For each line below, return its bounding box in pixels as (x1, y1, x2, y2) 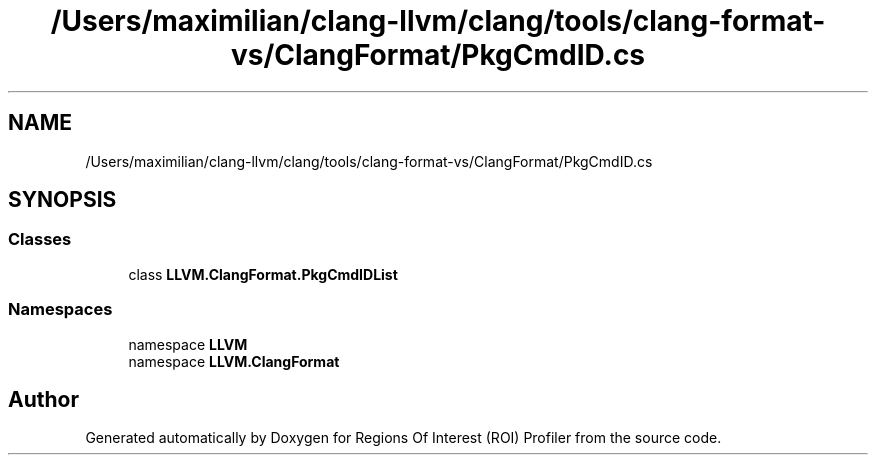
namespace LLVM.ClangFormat (128, 352, 340, 370)
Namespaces (8, 299, 113, 320)
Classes (8, 229, 72, 250)
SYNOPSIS (8, 187, 117, 213)
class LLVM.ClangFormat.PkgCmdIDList (128, 265, 398, 283)
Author (8, 386, 79, 412)
